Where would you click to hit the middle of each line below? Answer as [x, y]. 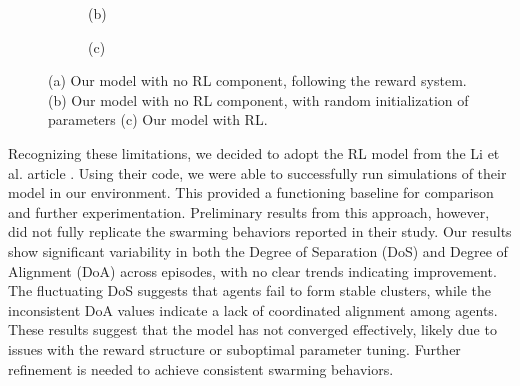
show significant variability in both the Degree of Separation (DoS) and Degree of [258, 250]
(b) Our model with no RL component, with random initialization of [258, 99]
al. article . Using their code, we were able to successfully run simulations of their [257, 172]
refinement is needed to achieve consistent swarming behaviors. [201, 368]
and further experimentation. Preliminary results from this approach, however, [249, 211]
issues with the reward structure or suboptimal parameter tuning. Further [234, 348]
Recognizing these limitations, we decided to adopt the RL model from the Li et [254, 152]
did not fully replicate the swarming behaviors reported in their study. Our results [260, 231]
